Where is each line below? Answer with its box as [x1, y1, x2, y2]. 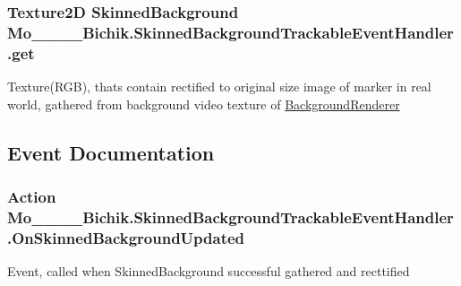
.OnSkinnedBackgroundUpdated [7, 226, 245, 248]
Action [7, 185, 56, 207]
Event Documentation [7, 138, 215, 166]
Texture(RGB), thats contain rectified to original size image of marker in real [7, 77, 431, 96]
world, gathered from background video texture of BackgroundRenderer [7, 94, 400, 113]
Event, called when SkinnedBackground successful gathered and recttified [7, 262, 410, 281]
